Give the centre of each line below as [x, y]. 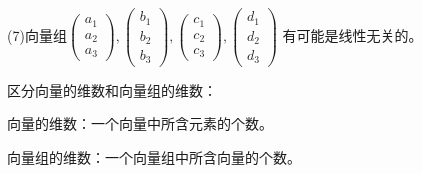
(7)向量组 [37, 34]
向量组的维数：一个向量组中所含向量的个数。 [154, 156]
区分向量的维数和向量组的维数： [112, 89]
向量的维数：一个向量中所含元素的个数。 [140, 123]
